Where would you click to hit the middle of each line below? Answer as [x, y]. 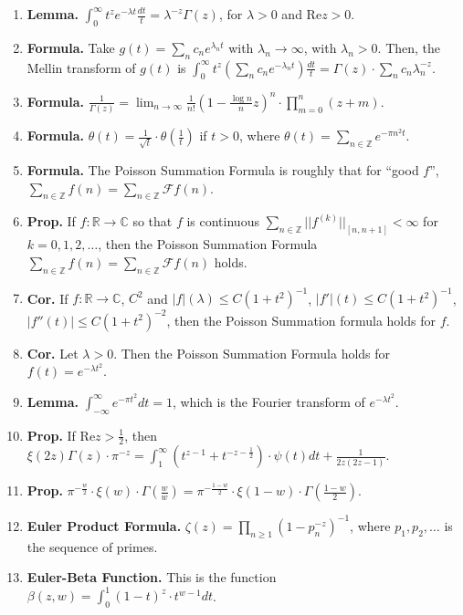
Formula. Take [71, 47]
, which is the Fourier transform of [268, 401]
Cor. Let [53, 353]
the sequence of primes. [92, 546]
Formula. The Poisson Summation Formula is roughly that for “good [223, 169]
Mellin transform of [81, 67]
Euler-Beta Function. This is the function [152, 577]
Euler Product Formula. [104, 525]
